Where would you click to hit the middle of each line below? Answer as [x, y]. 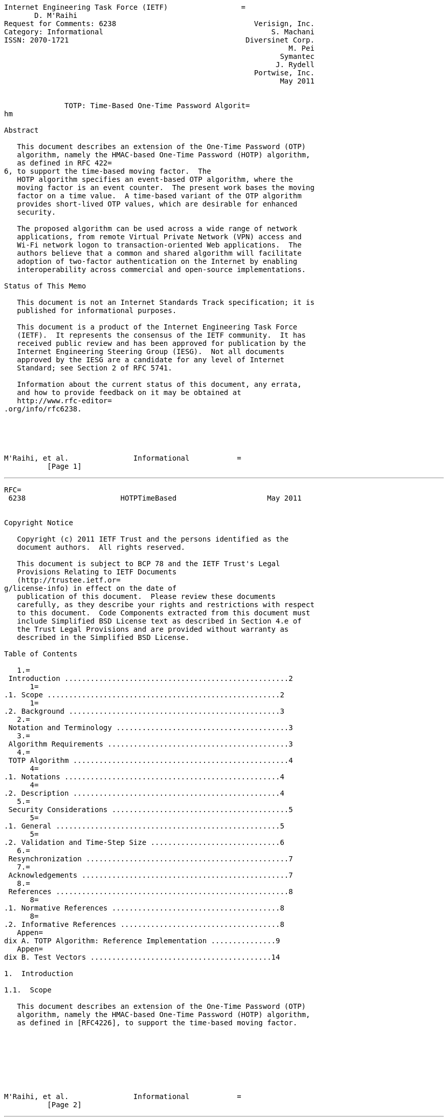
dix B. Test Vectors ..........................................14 [142, 957]
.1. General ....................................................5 [144, 826]
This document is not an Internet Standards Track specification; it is [166, 302]
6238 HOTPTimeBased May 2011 [155, 498]
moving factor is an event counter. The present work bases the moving [166, 188]
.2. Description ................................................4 [144, 793]
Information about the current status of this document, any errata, [159, 384]
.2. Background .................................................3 [144, 711]
